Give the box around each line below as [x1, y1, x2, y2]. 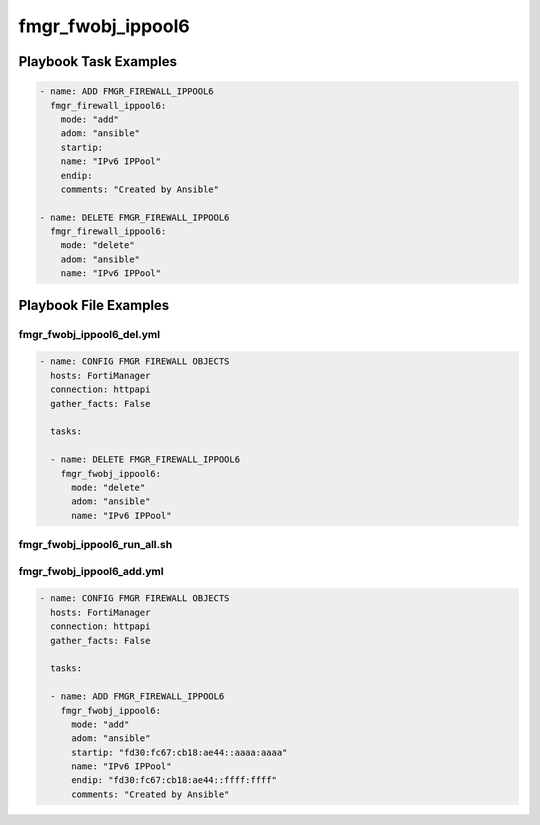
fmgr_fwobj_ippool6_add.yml [18, 564, 164, 578]
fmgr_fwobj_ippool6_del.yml [18, 327, 160, 341]
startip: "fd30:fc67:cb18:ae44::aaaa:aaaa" [71, 746, 288, 758]
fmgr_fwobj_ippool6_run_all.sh [18, 538, 173, 552]
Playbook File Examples [18, 296, 170, 314]
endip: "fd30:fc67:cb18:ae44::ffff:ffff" [71, 775, 277, 786]
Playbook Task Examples [18, 53, 178, 70]
